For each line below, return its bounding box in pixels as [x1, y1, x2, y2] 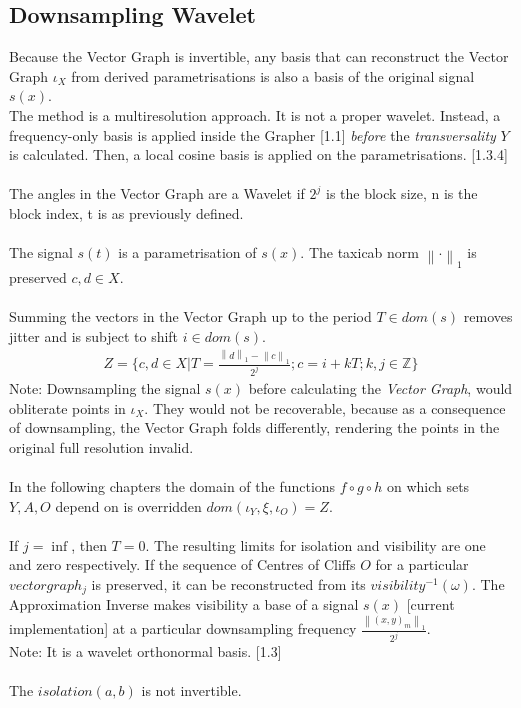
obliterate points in [9, 397, 126, 418]
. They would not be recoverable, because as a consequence [144, 397, 506, 418]
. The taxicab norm [300, 242, 419, 263]
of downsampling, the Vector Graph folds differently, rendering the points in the [9, 417, 500, 438]
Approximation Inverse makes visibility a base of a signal [9, 594, 359, 615]
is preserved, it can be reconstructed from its [91, 573, 366, 594]
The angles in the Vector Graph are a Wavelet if [9, 183, 305, 204]
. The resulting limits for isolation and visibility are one [145, 534, 486, 555]
